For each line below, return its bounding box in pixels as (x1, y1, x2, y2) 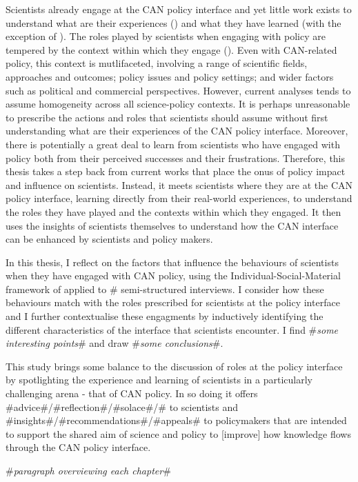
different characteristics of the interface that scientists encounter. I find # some (6, 322, 339, 337)
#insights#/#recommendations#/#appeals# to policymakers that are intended (6, 413, 347, 428)
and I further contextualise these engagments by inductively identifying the (6, 309, 324, 323)
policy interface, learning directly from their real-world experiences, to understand (6, 191, 352, 205)
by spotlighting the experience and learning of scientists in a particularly (6, 372, 313, 387)
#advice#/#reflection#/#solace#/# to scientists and (6, 399, 239, 414)
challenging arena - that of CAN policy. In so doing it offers (6, 386, 258, 401)
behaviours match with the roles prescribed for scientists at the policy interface (6, 295, 340, 310)
